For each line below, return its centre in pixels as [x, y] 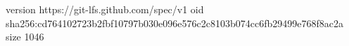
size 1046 [25, 37]
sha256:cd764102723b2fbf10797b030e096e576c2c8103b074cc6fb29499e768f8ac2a [174, 23]
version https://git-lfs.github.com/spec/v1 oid [105, 9]
